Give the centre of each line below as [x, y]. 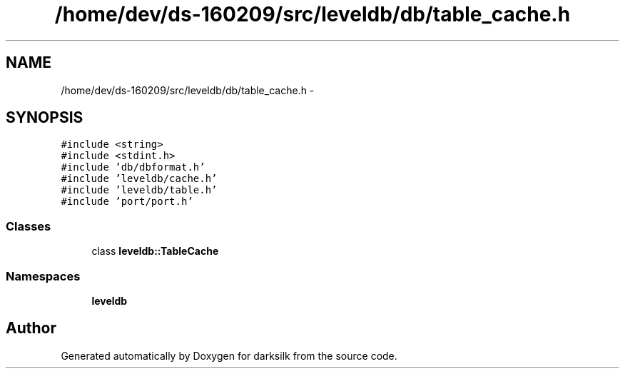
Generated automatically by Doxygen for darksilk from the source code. [229, 355]
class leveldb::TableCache [155, 251]
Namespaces [43, 276]
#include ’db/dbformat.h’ [133, 167]
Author [31, 328]
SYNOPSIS [45, 118]
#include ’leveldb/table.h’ [139, 190]
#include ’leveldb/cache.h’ [139, 179]
